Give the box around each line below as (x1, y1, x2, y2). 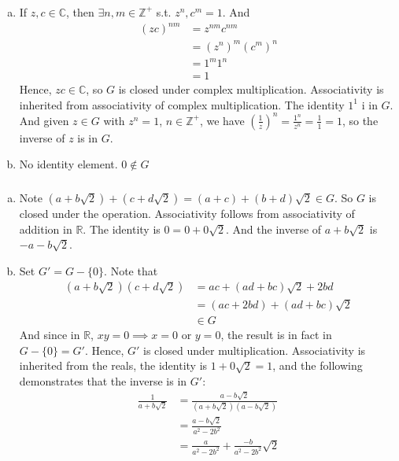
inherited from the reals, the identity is (19, 357, 208, 374)
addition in (19, 220, 72, 237)
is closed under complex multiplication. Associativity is (118, 81, 384, 98)
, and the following (272, 357, 363, 374)
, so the (342, 112, 379, 128)
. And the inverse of (226, 220, 322, 237)
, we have (199, 112, 245, 128)
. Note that (104, 262, 158, 278)
